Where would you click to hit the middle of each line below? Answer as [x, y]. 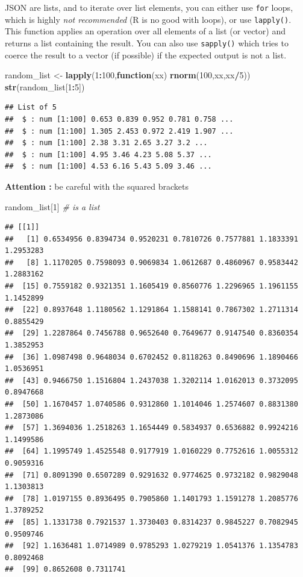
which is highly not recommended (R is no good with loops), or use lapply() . [148, 19]
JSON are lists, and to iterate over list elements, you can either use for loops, [149, 7]
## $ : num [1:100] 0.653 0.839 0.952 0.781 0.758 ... [119, 119]
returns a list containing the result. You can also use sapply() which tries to [147, 42]
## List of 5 [31, 108]
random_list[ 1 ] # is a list [52, 206]
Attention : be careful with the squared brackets [97, 186]
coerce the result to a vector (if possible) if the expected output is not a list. [146, 55]
